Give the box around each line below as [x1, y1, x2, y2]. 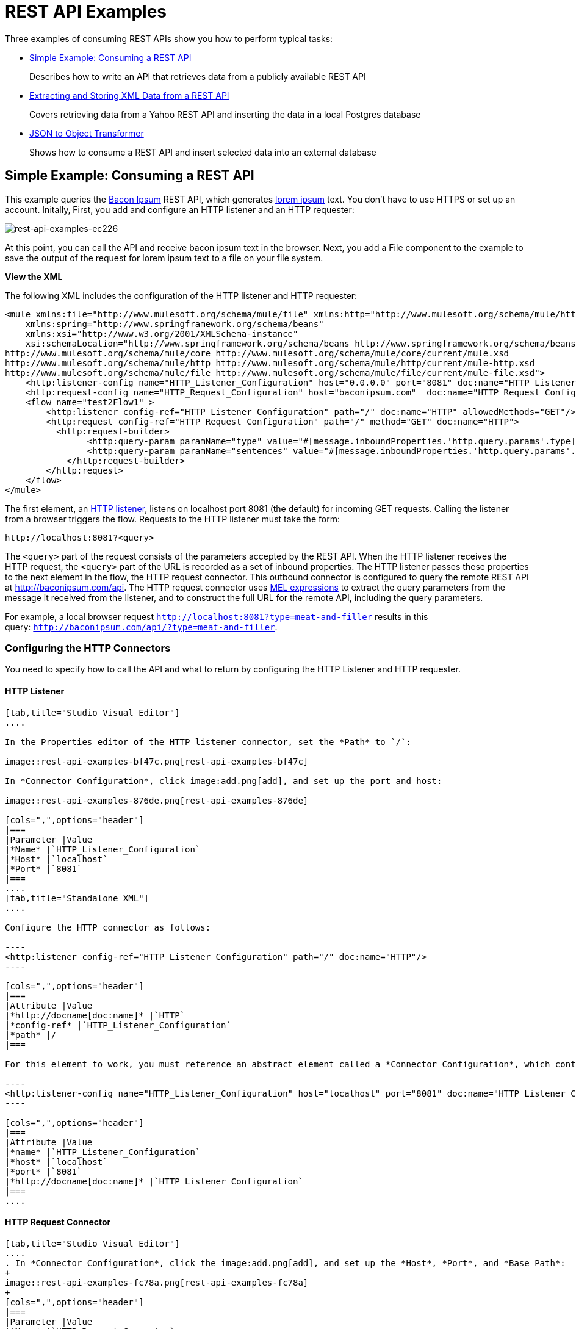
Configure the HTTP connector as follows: [5, 922, 211, 932]
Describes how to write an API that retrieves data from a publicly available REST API [29, 71, 366, 82]
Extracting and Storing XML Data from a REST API [29, 90, 229, 101]
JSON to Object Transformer [29, 128, 144, 139]
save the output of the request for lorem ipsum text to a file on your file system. [5, 252, 323, 263]
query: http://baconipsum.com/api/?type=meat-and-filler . [5, 621, 278, 632]
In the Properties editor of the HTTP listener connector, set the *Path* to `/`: [5, 737, 411, 747]
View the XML [5, 271, 63, 282]
